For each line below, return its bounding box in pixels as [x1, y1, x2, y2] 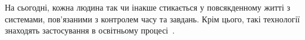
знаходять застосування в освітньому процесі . [5, 24, 175, 36]
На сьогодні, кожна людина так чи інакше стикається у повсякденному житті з [5, 1, 291, 13]
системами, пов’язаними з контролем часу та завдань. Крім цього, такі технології [5, 12, 300, 25]
